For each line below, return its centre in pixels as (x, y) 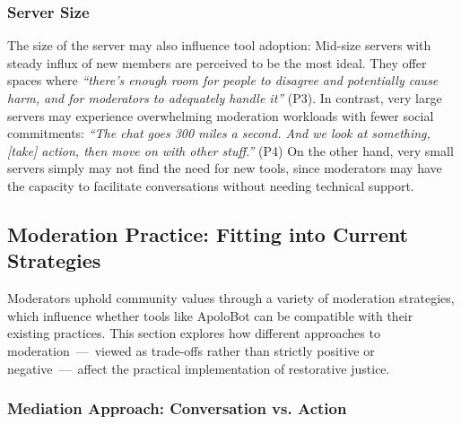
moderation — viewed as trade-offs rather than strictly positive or (191, 350)
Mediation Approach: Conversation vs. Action (177, 408)
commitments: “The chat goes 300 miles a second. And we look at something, (219, 133)
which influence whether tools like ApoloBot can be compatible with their (210, 315)
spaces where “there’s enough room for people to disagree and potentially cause (223, 80)
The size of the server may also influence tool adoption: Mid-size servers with (219, 45)
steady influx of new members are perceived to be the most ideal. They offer (217, 62)
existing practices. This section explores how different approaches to (194, 333)
